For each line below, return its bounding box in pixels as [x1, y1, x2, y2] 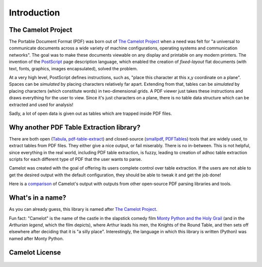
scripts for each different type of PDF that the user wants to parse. [9, 157, 142, 162]
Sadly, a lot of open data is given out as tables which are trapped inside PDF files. [9, 110, 172, 116]
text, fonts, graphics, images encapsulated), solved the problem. [9, 65, 138, 71]
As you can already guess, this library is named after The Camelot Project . [9, 206, 158, 212]
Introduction [9, 7, 60, 18]
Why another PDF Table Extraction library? [9, 123, 141, 131]
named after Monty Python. [9, 236, 64, 241]
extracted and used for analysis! [9, 102, 74, 108]
